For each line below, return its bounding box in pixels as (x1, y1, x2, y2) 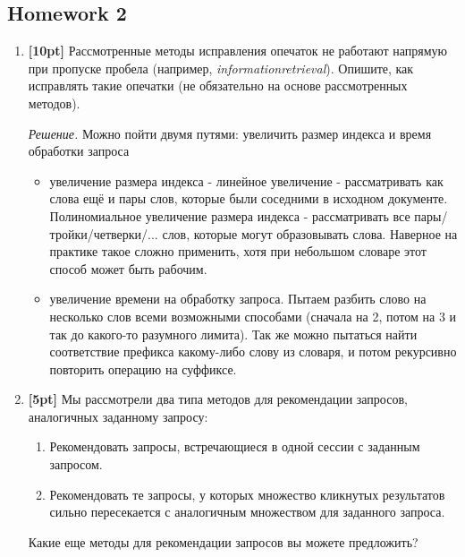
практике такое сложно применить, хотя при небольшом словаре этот (49, 242, 427, 261)
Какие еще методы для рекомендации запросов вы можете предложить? (28, 532, 418, 551)
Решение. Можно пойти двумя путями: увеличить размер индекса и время (28, 124, 432, 142)
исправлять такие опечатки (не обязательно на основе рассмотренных (28, 76, 408, 95)
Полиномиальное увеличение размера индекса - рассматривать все (49, 206, 410, 225)
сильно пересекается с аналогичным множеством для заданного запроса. (49, 502, 445, 521)
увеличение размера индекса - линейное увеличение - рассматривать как (49, 171, 444, 190)
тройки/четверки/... (49, 224, 158, 243)
